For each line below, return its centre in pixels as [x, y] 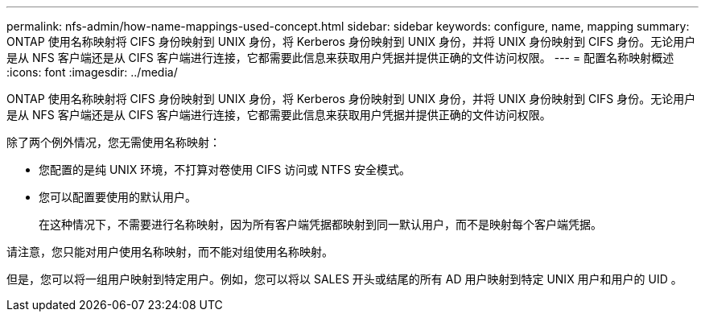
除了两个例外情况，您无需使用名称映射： [113, 142]
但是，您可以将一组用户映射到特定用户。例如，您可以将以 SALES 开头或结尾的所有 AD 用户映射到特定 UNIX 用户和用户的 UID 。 [344, 279]
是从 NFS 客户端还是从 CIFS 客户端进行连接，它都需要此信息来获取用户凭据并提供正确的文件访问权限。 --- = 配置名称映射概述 [340, 58]
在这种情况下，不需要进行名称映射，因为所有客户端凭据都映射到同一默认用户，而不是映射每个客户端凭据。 [320, 224]
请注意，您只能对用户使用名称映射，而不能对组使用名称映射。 [170, 252]
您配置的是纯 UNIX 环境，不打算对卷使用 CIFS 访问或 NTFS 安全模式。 [225, 169]
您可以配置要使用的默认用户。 [117, 197]
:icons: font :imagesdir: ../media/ [92, 72]
